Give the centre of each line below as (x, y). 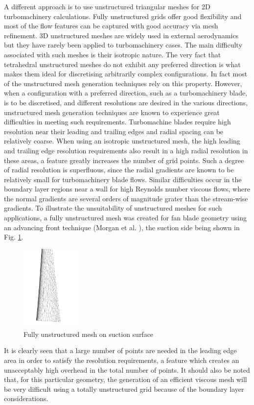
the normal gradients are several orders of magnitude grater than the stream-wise (126, 198)
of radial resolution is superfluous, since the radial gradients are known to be (119, 170)
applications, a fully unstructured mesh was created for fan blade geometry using (126, 218)
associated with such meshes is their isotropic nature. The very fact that (113, 54)
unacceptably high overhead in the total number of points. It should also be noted (127, 369)
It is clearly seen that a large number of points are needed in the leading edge (120, 350)
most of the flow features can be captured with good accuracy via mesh (111, 26)
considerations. (26, 398)
